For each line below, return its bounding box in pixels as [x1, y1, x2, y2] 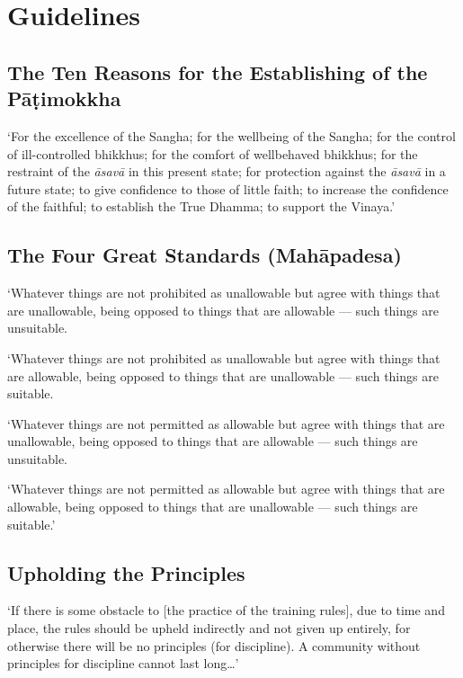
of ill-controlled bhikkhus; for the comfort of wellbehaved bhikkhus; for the [7, 144, 418, 163]
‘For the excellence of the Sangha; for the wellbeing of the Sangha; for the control [7, 126, 456, 145]
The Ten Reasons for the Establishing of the [7, 58, 428, 85]
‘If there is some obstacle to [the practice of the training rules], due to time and [7, 601, 445, 620]
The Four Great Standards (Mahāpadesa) [7, 241, 402, 269]
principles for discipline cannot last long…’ [7, 654, 239, 673]
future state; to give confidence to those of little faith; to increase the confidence [7, 179, 449, 198]
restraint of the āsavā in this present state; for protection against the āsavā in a [7, 162, 446, 181]
